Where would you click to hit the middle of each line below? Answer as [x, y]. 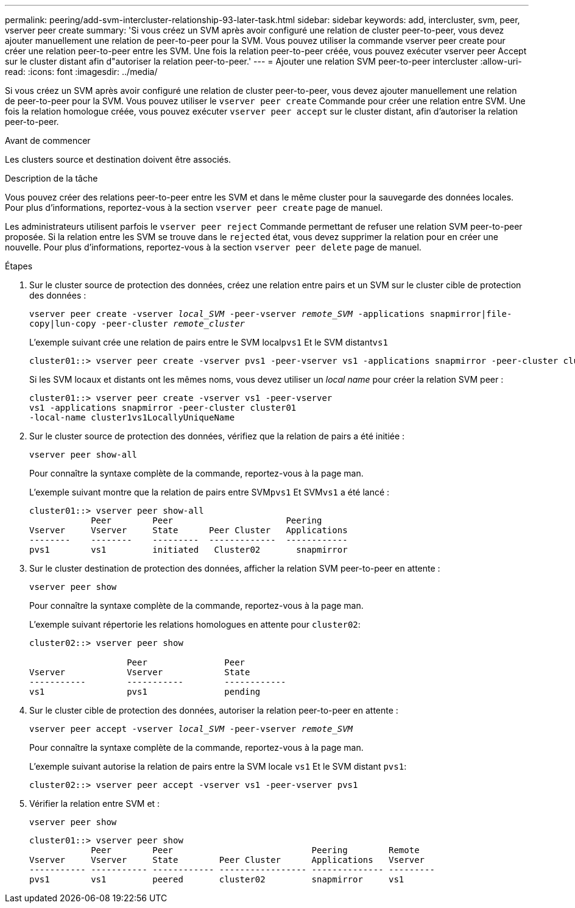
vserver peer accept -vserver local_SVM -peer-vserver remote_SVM [191, 729]
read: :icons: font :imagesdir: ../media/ [81, 72]
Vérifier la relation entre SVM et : [95, 803]
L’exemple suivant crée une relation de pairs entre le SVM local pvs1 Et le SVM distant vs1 [209, 342]
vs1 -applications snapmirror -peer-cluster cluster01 [163, 408]
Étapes [19, 266]
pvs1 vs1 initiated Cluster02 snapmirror [189, 550]
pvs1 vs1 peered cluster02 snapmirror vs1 [217, 879]
